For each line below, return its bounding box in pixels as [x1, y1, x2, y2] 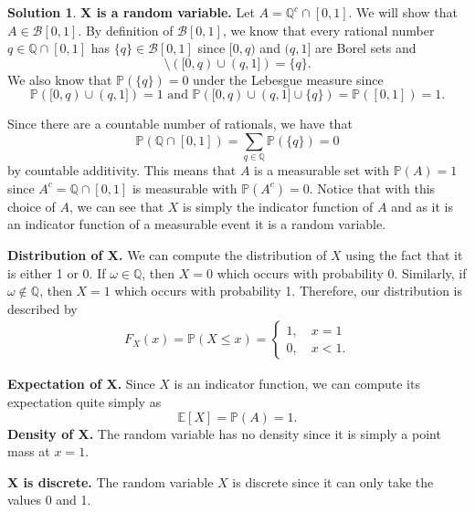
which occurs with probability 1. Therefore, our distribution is [114, 281, 462, 300]
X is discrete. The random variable [7, 472, 214, 491]
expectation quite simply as [7, 392, 162, 412]
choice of [7, 196, 56, 215]
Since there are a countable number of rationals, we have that [7, 114, 353, 133]
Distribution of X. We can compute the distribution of [7, 246, 327, 265]
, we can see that [69, 196, 164, 215]
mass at [7, 442, 50, 461]
